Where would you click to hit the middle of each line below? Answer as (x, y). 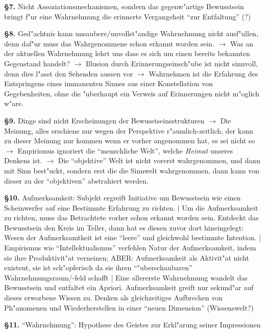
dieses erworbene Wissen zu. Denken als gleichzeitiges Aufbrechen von (114, 298)
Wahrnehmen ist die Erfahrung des (203, 73)
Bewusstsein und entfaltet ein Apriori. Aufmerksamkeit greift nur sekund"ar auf (129, 287)
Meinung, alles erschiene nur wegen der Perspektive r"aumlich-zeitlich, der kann (129, 130)
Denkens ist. (23, 160)
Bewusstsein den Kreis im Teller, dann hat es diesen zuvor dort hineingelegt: (124, 227)
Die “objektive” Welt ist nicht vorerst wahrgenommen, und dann (159, 160)
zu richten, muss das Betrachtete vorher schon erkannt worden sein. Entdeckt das (131, 217)
